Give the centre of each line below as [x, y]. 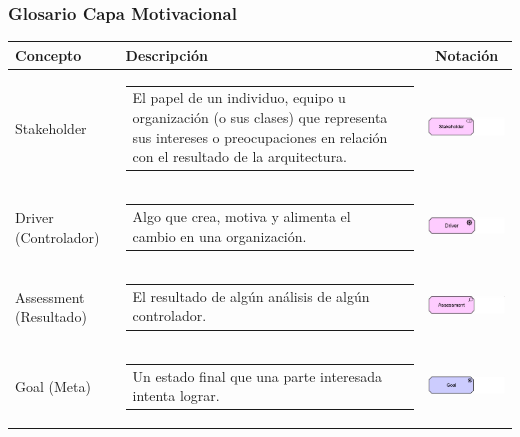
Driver [34, 217]
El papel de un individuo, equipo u [239, 97]
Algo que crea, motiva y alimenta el [241, 216]
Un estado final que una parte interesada [257, 375]
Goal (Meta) [53, 386]
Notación [466, 54]
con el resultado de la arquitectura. [240, 156]
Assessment [50, 296]
